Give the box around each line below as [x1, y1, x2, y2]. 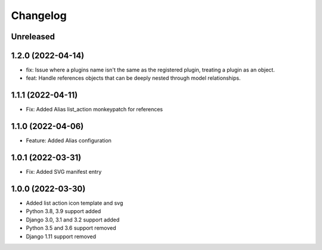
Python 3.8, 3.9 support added [26, 208, 101, 215]
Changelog [11, 9, 67, 22]
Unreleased [11, 32, 55, 42]
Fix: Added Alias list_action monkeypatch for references [26, 106, 163, 113]
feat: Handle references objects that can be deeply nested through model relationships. [26, 74, 241, 82]
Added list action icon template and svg [26, 199, 123, 207]
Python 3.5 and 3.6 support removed [26, 224, 116, 232]
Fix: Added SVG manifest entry [26, 168, 102, 176]
